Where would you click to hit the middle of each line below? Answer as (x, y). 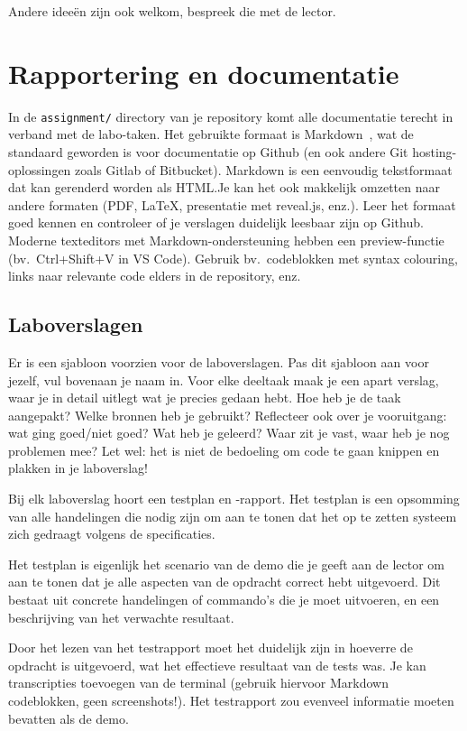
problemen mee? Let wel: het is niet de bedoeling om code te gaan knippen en (224, 450)
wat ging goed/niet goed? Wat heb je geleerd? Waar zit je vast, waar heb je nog (229, 433)
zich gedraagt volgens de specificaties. (112, 534)
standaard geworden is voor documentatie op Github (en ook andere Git (208, 151)
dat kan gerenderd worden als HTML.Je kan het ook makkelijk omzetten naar (224, 187)
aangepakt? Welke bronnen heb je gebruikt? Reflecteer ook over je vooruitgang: (228, 415)
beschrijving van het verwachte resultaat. (121, 617)
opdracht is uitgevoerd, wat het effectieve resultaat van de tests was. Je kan (217, 665)
